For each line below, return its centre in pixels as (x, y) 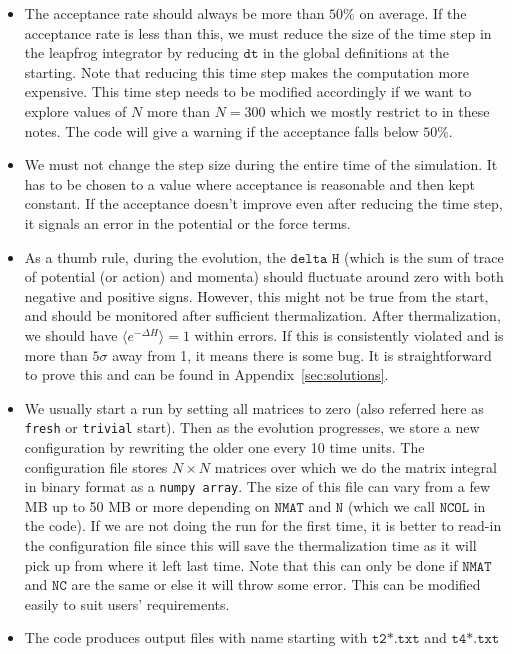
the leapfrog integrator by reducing (131, 52)
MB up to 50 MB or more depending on (147, 505)
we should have (71, 334)
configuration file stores (96, 466)
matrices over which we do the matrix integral (355, 466)
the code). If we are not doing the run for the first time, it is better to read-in (263, 525)
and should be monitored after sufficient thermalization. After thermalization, (262, 315)
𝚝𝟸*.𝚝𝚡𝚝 (396, 639)
